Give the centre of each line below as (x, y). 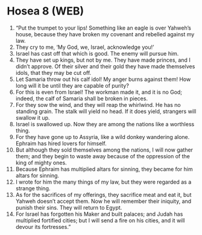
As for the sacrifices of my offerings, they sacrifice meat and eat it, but (103, 195)
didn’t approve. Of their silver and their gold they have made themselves (105, 66)
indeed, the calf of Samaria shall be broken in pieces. (82, 98)
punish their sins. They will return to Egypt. (69, 207)
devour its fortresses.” (43, 227)
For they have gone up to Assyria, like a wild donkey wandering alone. (103, 137)
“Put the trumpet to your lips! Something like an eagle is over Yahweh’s (103, 28)
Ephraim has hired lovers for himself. (61, 143)
